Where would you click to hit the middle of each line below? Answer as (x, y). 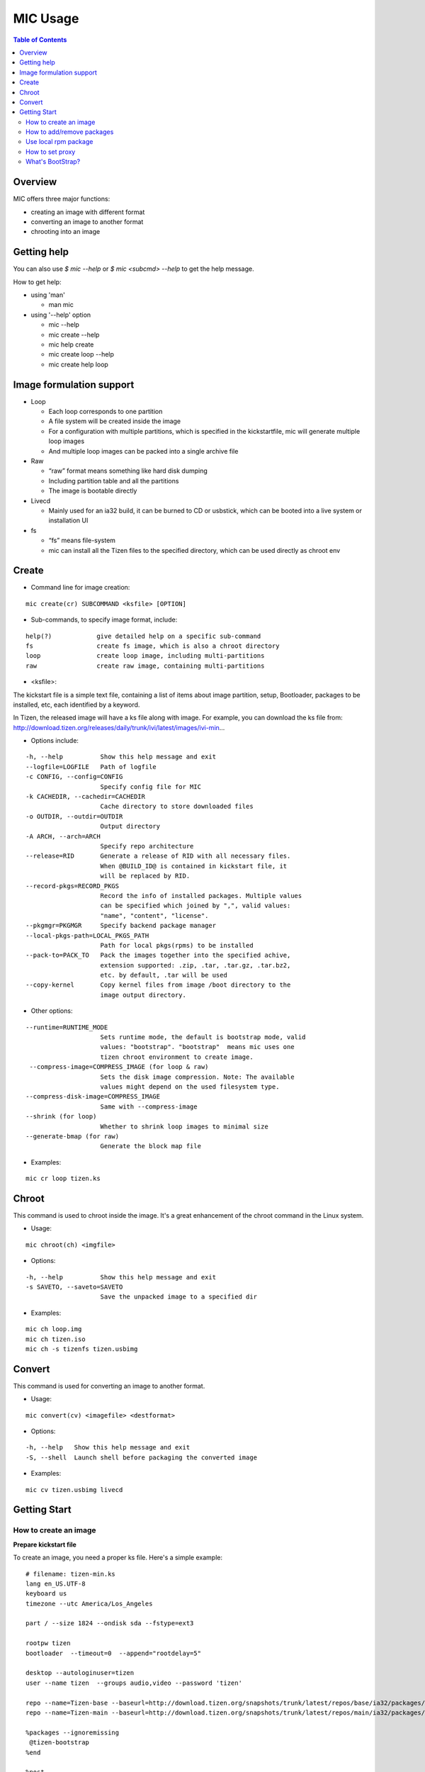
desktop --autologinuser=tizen (80, 1673)
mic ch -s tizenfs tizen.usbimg (82, 1349)
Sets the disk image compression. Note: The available (197, 1077)
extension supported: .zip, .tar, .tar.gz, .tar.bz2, (195, 965)
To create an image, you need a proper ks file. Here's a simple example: (118, 1558)
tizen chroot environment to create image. (177, 1057)
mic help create (71, 344)
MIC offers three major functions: (62, 199)
